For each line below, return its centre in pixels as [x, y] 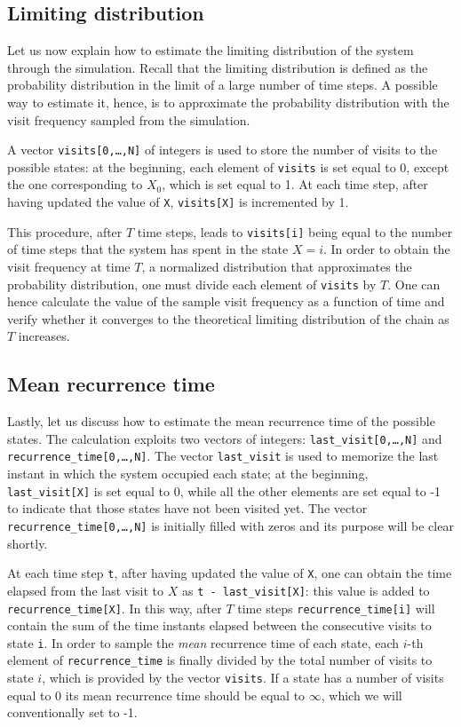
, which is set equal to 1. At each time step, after [295, 184]
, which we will [362, 695]
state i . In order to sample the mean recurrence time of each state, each [203, 642]
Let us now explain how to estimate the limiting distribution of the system [211, 50]
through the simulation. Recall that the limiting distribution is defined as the [218, 67]
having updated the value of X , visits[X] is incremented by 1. [178, 202]
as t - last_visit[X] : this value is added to [306, 590]
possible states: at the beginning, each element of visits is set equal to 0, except [228, 166]
